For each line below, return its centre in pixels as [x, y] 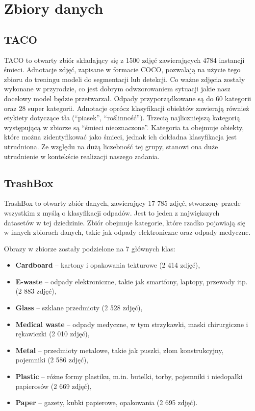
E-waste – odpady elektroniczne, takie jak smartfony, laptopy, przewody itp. [131, 281]
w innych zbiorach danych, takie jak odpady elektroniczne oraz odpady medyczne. [127, 232]
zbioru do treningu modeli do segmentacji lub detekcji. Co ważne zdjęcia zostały [125, 79]
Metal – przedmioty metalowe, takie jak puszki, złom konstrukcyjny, [119, 350]
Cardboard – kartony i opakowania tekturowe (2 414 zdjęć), [108, 265]
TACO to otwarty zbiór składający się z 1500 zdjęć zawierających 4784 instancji [124, 60]
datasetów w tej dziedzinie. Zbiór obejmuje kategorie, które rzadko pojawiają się [125, 222]
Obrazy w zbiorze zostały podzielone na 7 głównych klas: [90, 248]
